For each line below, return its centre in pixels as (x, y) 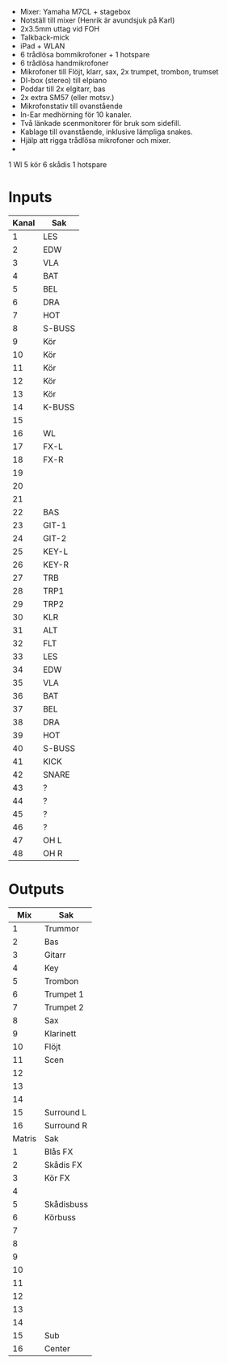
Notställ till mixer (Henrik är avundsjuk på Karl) (97, 20)
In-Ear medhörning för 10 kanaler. (76, 115)
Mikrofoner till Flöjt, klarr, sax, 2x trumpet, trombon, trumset (119, 71)
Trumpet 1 (64, 994)
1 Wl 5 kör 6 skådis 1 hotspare (58, 164)
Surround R (65, 1125)
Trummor (61, 928)
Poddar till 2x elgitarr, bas (63, 89)
